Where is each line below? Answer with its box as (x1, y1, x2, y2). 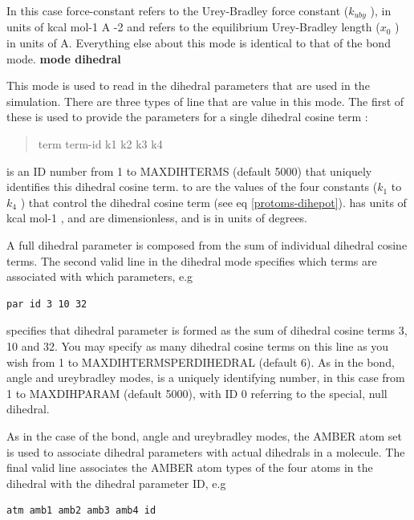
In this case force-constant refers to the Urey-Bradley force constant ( (6, 2, 349, 18)
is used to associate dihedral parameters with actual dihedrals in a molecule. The (6, 443, 405, 460)
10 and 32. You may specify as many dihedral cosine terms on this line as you (6, 337, 389, 354)
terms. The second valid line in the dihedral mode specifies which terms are (6, 252, 377, 269)
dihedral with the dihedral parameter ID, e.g (6, 474, 226, 491)
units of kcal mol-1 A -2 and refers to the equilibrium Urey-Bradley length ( (6, 18, 380, 35)
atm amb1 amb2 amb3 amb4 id (6, 505, 156, 517)
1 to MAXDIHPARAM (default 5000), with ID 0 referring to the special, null (6, 384, 388, 401)
